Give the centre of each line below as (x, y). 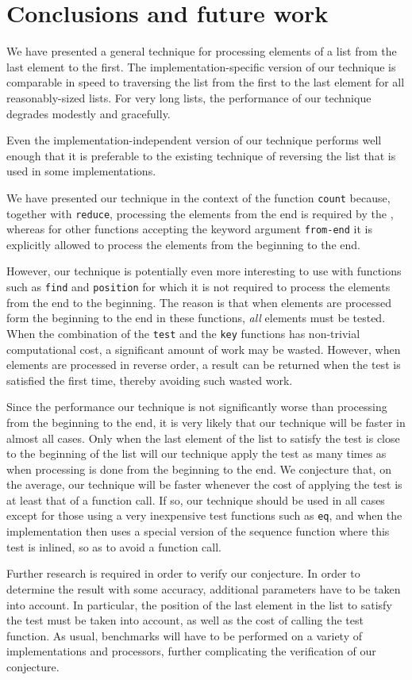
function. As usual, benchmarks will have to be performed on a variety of (185, 635)
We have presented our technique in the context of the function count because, (198, 197)
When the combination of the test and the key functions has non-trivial (183, 333)
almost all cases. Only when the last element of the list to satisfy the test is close (203, 438)
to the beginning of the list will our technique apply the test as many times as (196, 453)
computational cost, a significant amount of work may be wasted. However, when (204, 349)
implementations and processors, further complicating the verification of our (191, 651)
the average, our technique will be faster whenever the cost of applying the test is (204, 484)
